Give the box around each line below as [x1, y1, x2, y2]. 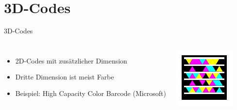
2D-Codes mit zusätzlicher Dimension [15, 55, 127, 65]
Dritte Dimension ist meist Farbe [15, 72, 114, 82]
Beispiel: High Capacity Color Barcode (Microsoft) [15, 88, 167, 98]
